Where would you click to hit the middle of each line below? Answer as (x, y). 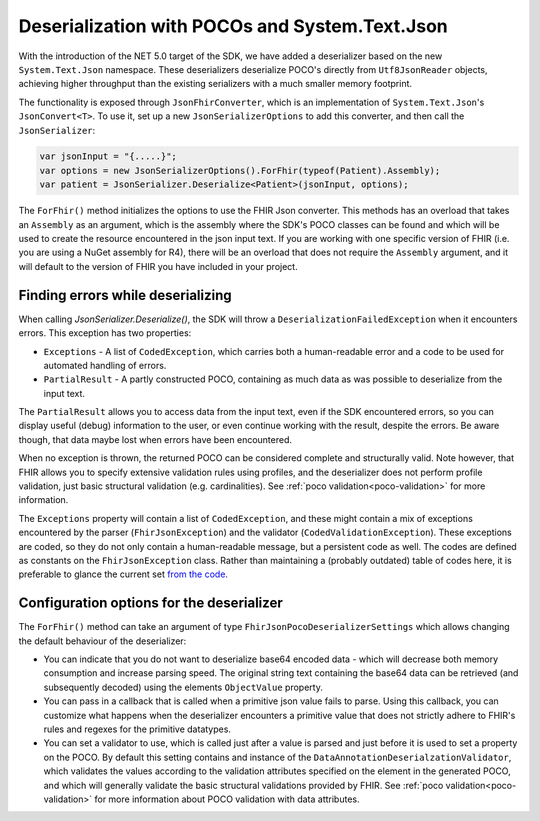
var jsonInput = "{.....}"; (108, 156)
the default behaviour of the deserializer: (102, 641)
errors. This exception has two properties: (105, 333)
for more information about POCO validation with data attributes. (227, 799)
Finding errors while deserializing (125, 295)
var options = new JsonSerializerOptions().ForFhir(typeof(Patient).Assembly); (240, 170)
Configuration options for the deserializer (151, 603)
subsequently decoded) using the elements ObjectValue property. (183, 687)
